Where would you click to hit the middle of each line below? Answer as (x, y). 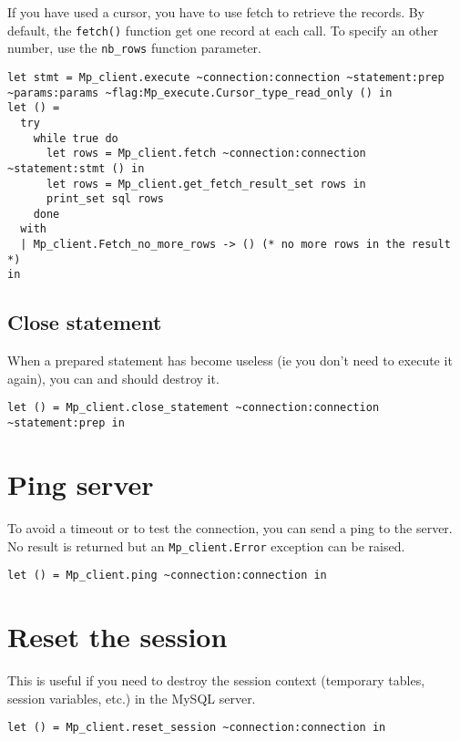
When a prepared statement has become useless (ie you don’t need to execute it (230, 360)
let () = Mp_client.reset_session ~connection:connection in (197, 728)
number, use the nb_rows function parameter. (135, 48)
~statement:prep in (66, 423)
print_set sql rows (105, 199)
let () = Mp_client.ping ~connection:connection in (167, 576)
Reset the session (118, 637)
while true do (76, 138)
